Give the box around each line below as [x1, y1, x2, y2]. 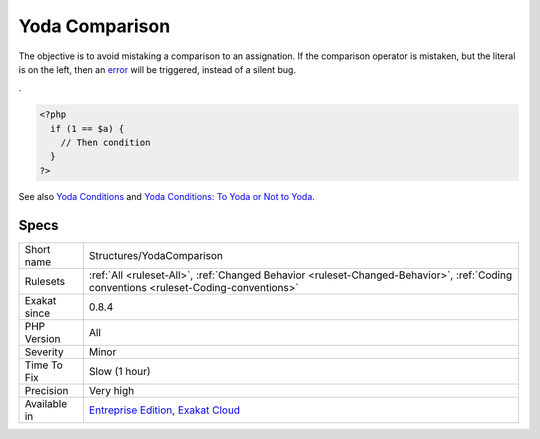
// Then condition [60, 137, 151, 149]
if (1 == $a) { [50, 123, 125, 134]
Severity [24, 345, 64, 359]
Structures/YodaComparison [88, 248, 224, 262]
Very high [88, 383, 135, 397]
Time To [24, 358, 64, 372]
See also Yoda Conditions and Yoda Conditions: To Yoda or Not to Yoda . [18, 190, 315, 202]
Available [24, 396, 68, 410]
